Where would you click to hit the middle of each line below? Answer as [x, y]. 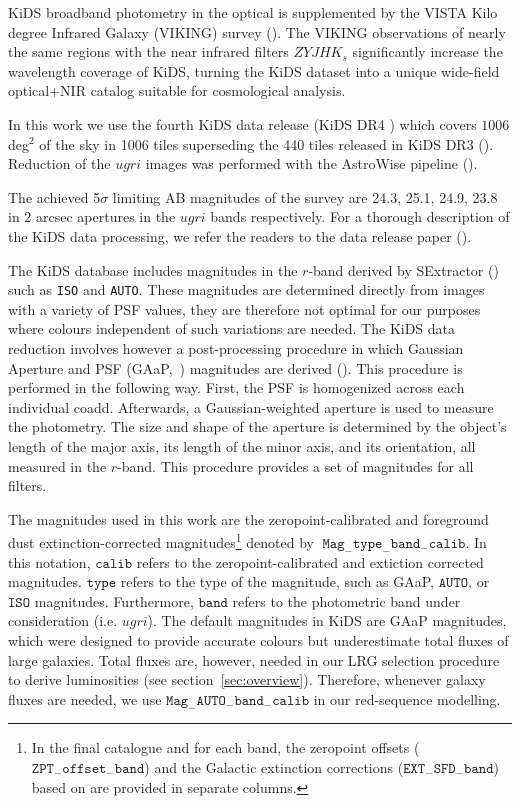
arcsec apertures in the [106, 216]
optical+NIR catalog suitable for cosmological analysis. [177, 90]
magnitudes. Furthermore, [114, 600]
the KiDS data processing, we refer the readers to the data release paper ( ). [240, 235]
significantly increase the [427, 51]
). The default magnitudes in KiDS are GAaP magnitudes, [327, 620]
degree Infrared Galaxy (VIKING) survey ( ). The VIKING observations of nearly [257, 31]
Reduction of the [59, 163]
